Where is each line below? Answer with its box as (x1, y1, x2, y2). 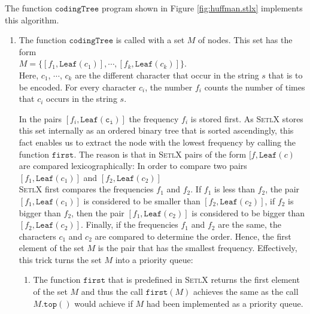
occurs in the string (46, 92, 117, 105)
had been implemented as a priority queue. (146, 297, 303, 309)
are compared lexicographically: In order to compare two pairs (19, 159, 247, 172)
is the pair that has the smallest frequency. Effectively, (98, 241, 297, 254)
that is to (268, 68, 303, 81)
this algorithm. (5, 13, 59, 26)
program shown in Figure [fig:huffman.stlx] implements (101, 2, 303, 14)
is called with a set (116, 34, 185, 46)
